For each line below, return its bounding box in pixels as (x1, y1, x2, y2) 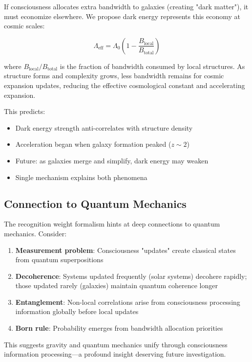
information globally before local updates (15, 306, 139, 317)
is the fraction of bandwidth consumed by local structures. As (60, 61, 245, 71)
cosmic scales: (4, 21, 45, 31)
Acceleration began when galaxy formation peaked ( (15, 139, 171, 149)
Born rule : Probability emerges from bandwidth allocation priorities (15, 323, 223, 333)
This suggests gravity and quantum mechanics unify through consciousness (4, 339, 228, 349)
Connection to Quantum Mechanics (4, 196, 187, 211)
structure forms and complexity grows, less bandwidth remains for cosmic (4, 70, 224, 81)
